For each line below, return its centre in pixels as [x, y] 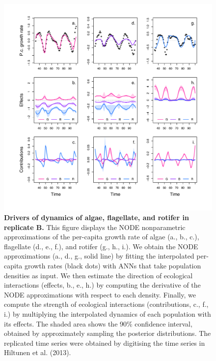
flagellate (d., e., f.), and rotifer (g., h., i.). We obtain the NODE [101, 246]
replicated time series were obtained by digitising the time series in [105, 343]
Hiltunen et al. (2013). [38, 352]
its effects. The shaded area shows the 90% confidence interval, [98, 323]
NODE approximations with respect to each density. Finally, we [100, 294]
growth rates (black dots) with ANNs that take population [113, 265]
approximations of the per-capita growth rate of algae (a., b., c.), [102, 237]
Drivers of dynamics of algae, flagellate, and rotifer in [96, 217]
